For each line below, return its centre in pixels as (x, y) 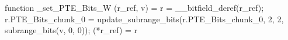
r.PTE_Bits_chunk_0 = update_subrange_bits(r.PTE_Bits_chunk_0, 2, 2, (144, 19)
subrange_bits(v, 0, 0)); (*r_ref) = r (71, 30)
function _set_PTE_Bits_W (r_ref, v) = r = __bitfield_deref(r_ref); (134, 7)
